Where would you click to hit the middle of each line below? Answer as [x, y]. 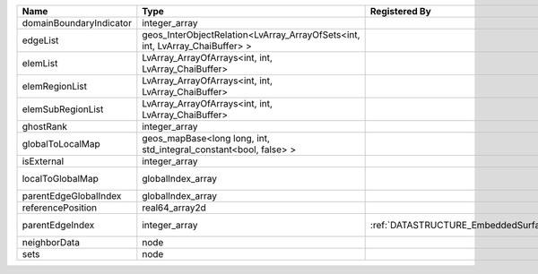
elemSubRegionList [63, 109]
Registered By [401, 11]
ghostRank [44, 127]
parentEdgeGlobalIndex [72, 196]
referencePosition [60, 208]
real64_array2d [174, 208]
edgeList [40, 40]
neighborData [51, 242]
